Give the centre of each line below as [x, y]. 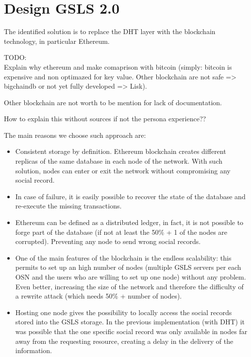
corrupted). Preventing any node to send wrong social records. [108, 241]
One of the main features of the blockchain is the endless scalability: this [123, 257]
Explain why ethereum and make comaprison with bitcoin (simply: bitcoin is [118, 66]
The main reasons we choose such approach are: [75, 135]
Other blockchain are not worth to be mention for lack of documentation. [113, 102]
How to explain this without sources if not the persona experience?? [105, 119]
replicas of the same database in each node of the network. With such [119, 161]
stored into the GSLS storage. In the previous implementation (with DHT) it [130, 322]
